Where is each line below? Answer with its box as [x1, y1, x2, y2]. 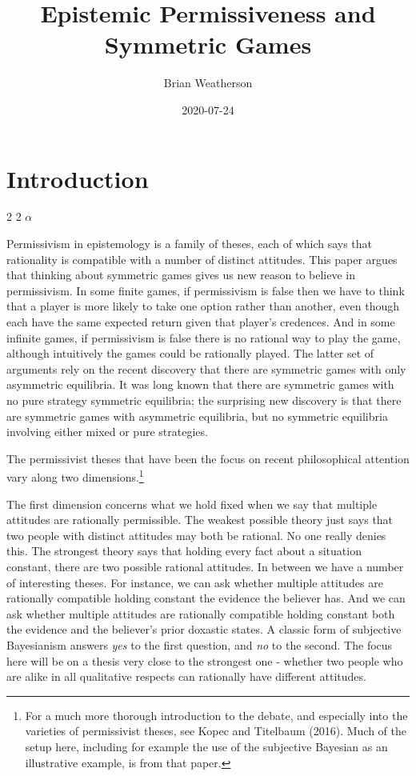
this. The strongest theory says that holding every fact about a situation [6, 542, 362, 559]
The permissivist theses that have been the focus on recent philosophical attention [6, 450, 410, 466]
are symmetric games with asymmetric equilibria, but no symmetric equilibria [6, 407, 388, 424]
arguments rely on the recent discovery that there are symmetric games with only [6, 360, 406, 377]
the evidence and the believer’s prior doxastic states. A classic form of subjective [6, 621, 402, 638]
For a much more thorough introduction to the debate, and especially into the [25, 706, 408, 723]
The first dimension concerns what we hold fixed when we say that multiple [6, 495, 378, 512]
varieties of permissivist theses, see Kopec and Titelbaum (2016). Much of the [25, 722, 406, 739]
